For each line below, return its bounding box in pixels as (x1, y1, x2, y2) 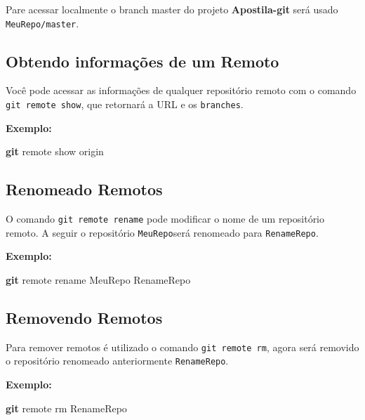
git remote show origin (6, 144, 104, 159)
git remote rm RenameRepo (6, 400, 127, 415)
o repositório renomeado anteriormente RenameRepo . (6, 353, 229, 368)
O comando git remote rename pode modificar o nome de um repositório (6, 211, 325, 226)
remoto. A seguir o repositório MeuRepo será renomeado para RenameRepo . (6, 225, 319, 239)
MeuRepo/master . (6, 15, 79, 30)
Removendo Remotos (6, 306, 163, 328)
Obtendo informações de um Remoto (6, 50, 279, 72)
